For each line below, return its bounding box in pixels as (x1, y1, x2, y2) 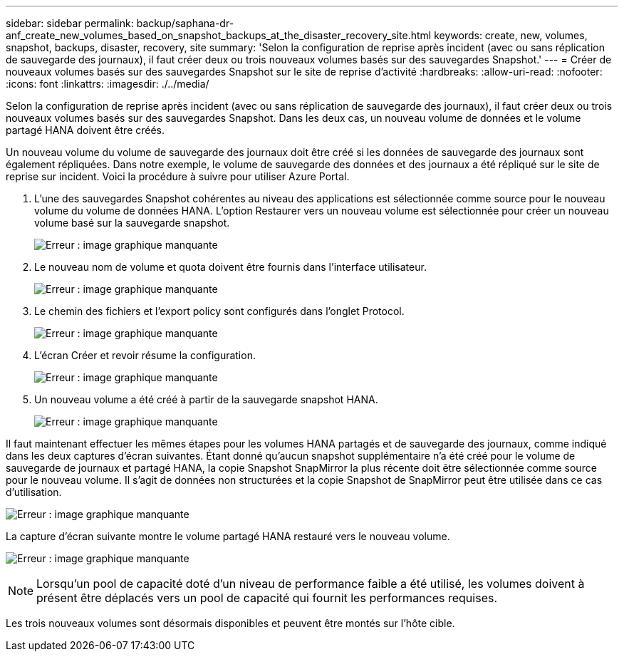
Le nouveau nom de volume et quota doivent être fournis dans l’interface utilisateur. (34, 261, 427, 273)
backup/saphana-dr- (136, 17, 234, 29)
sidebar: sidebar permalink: (6, 17, 134, 29)
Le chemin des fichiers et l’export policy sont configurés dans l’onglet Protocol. (34, 305, 405, 317)
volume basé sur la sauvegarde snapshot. (34, 217, 230, 229)
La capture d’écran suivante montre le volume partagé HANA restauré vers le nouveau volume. (6, 530, 450, 542)
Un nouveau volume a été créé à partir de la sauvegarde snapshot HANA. (34, 393, 378, 405)
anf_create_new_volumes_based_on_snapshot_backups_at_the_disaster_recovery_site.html (6, 29, 432, 41)
